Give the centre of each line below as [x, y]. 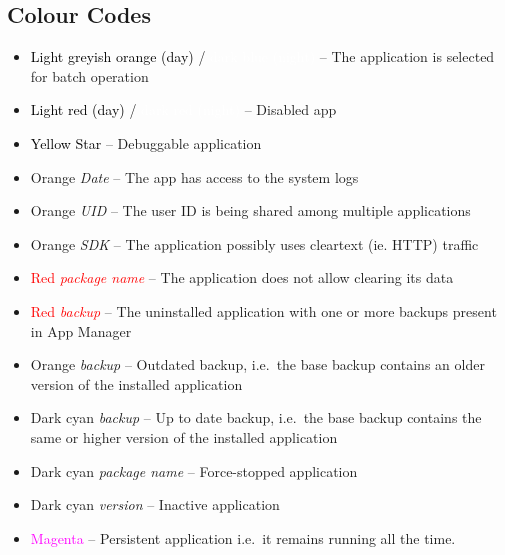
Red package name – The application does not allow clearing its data [242, 277]
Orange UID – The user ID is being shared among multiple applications [250, 210]
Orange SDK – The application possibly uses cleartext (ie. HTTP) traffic [254, 243]
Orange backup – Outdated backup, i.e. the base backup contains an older [257, 364]
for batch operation [89, 75]
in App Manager [81, 330]
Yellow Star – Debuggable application [146, 142]
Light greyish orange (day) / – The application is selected [262, 56]
